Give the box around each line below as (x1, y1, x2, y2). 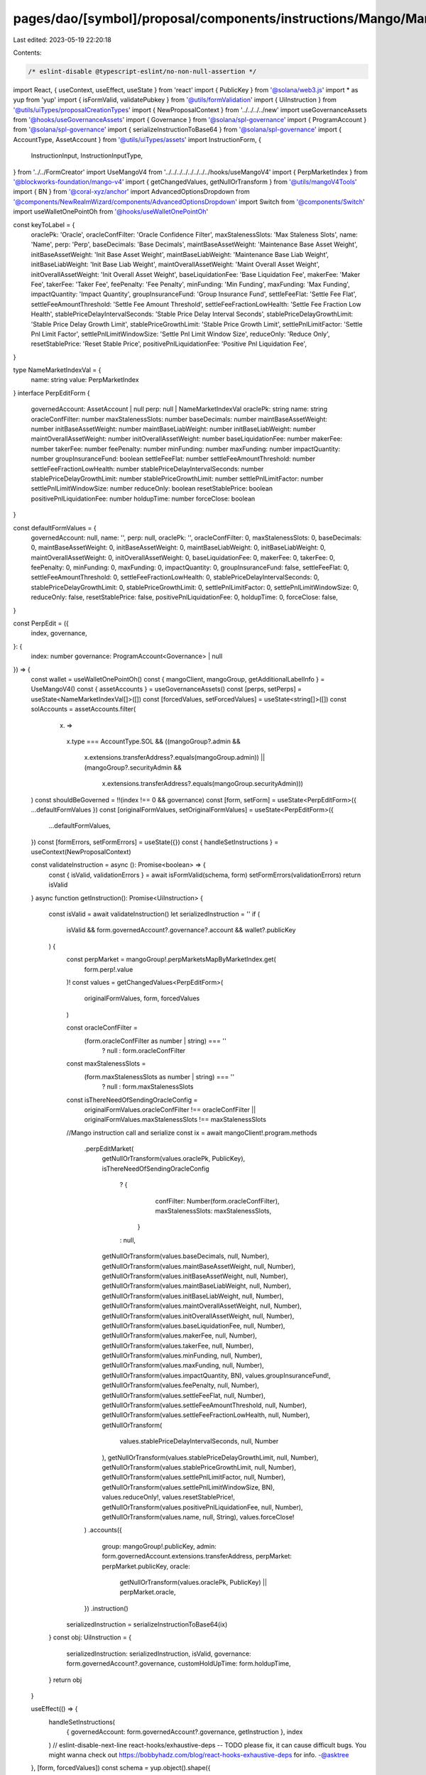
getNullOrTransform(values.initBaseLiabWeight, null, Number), (102, 1291, 284, 1300)
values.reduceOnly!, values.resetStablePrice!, (102, 1493, 236, 1502)
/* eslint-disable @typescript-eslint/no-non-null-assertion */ (28, 67, 257, 75)
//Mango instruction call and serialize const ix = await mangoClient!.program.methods (66, 1128, 317, 1137)
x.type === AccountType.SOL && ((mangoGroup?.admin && (66, 737, 241, 745)
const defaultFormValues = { (13, 523, 97, 532)
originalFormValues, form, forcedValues (84, 994, 200, 1003)
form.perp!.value (84, 965, 133, 973)
